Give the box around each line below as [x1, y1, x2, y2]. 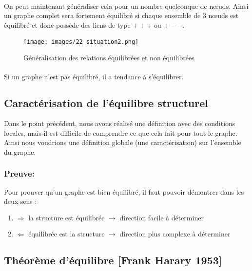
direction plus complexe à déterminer [119, 229, 231, 239]
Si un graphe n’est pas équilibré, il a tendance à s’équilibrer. [4, 72, 184, 82]
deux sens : [4, 196, 37, 206]
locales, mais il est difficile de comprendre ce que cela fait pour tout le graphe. [4, 127, 237, 138]
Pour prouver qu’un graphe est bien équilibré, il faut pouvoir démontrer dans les [4, 186, 244, 197]
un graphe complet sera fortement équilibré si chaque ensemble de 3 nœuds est [4, 10, 239, 20]
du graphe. [4, 146, 36, 157]
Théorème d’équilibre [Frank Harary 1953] [4, 253, 222, 268]
